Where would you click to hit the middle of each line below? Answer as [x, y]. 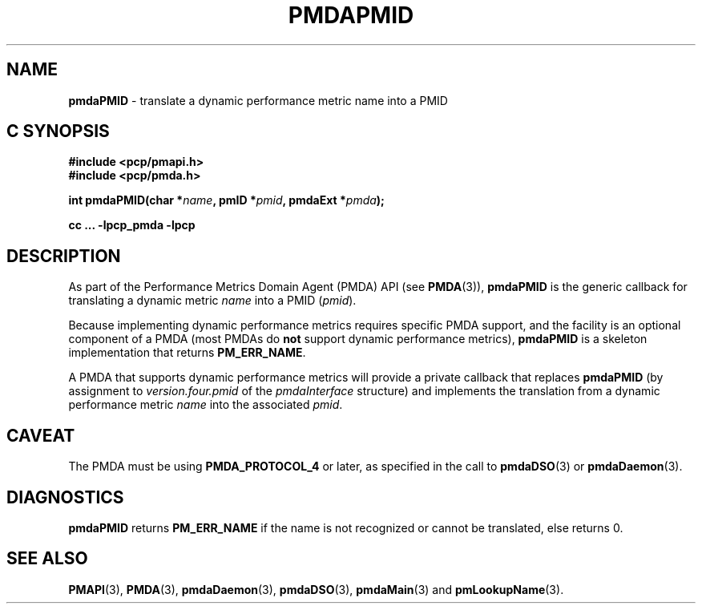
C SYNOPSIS [58, 131]
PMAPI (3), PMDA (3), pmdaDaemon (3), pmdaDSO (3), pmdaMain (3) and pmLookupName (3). [316, 589]
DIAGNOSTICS [65, 497]
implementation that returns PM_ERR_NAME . [187, 353]
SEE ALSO [47, 559]
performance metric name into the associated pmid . [206, 405]
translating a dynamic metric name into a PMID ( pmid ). [212, 301]
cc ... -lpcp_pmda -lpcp [132, 225]
